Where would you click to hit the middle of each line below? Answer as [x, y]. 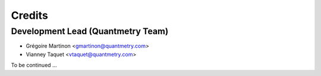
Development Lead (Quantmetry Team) [90, 31]
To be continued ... [34, 65]
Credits [30, 15]
